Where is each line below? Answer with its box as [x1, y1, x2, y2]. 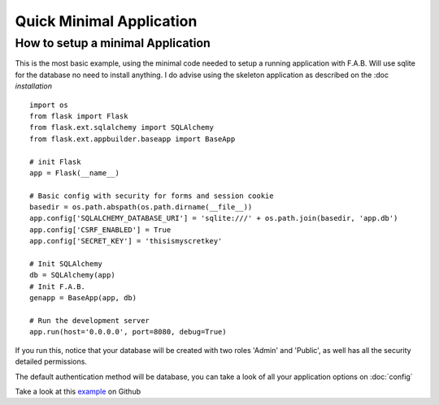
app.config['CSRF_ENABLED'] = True [29, 225, 172, 235]
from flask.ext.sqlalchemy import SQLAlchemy [29, 123, 215, 132]
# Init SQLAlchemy [29, 260, 103, 269]
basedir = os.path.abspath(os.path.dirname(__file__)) [29, 203, 253, 212]
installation [15, 81, 53, 91]
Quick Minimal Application [15, 12, 198, 30]
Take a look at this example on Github [15, 386, 141, 396]
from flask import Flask [29, 111, 128, 121]
